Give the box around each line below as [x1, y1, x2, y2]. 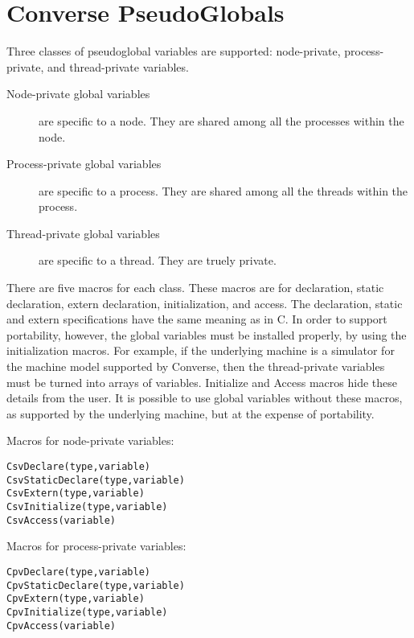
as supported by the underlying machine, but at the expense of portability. [6, 405, 375, 422]
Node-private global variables [6, 85, 150, 102]
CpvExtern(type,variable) [6, 593, 145, 605]
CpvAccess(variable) [6, 619, 117, 632]
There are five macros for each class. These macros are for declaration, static [6, 279, 384, 296]
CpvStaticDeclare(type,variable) [6, 579, 185, 591]
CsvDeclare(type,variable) [6, 461, 150, 472]
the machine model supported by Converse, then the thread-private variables [6, 358, 385, 375]
